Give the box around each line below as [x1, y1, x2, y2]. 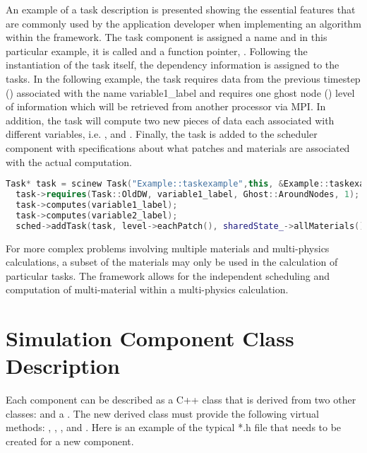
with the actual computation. [6, 154, 132, 169]
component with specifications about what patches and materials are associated [6, 140, 350, 155]
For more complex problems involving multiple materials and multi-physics [6, 240, 330, 255]
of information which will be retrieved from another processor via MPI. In [6, 99, 326, 114]
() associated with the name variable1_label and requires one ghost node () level [6, 85, 355, 100]
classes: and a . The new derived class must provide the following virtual [6, 406, 319, 420]
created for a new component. [6, 433, 134, 448]
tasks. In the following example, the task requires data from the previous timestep [6, 71, 361, 86]
